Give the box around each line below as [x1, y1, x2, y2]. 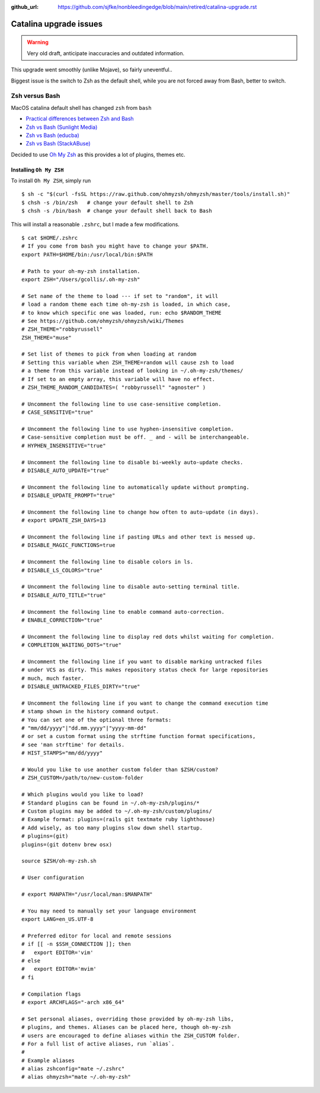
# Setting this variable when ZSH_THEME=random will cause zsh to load [21, 359, 234, 366]
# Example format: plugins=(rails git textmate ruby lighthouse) [21, 816, 216, 823]
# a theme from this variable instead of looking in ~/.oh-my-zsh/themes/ [21, 367, 244, 374]
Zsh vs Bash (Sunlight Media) [25, 123, 98, 131]
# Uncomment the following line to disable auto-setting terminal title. [21, 584, 241, 590]
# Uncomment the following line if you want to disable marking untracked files [21, 658, 263, 665]
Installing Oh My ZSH [11, 166, 64, 173]
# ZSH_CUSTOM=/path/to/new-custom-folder [21, 775, 143, 781]
